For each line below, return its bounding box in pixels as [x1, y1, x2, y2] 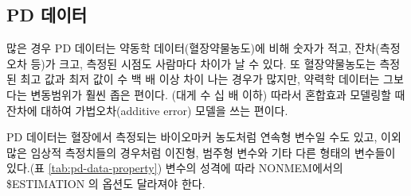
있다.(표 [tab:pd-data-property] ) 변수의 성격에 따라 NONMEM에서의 [6, 159, 343, 176]
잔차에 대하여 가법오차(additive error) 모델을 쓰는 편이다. [6, 102, 288, 118]
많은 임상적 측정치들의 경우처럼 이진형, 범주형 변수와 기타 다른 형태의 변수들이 [6, 144, 396, 160]
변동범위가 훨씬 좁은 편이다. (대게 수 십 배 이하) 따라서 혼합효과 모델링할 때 [30, 86, 405, 102]
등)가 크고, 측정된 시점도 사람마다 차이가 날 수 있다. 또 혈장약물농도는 [30, 55, 376, 71]
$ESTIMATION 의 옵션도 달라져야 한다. [6, 175, 205, 191]
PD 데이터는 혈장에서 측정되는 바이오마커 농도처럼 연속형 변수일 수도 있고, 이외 [6, 129, 401, 145]
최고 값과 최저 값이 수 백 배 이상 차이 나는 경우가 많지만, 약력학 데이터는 [20, 71, 380, 87]
